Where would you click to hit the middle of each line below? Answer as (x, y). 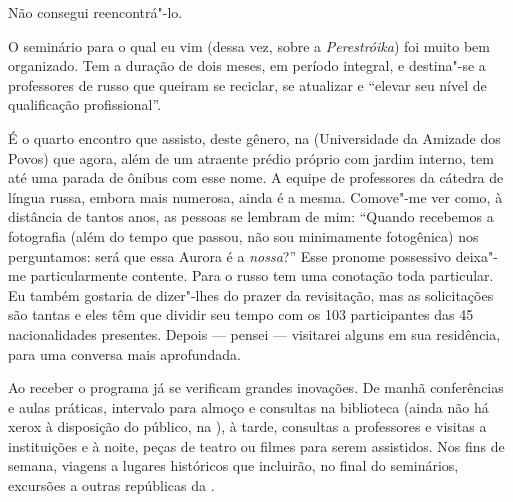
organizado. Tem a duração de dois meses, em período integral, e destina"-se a (247, 65)
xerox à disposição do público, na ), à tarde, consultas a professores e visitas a (247, 426)
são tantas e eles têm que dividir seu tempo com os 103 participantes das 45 (241, 314)
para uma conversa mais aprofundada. (124, 353)
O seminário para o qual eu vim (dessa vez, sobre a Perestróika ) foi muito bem (249, 45)
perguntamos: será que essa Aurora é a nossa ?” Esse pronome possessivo (230, 255)
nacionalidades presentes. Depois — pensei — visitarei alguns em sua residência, (254, 333)
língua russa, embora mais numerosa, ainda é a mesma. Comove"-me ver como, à (255, 196)
